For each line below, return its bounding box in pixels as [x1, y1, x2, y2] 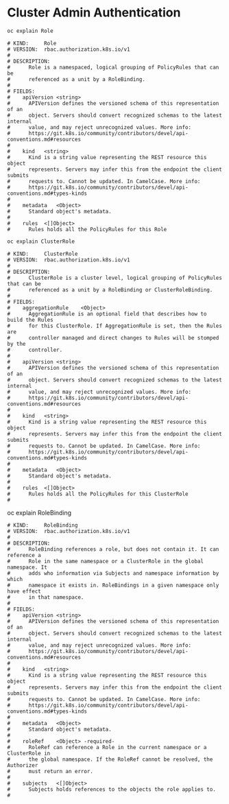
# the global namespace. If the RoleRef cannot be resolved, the [7, 756, 213, 763]
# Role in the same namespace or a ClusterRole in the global [7, 558, 204, 565]
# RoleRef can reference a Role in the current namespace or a [7, 744, 207, 750]
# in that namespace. [7, 593, 84, 601]
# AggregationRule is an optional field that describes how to [7, 310, 207, 317]
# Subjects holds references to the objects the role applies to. [7, 785, 216, 793]
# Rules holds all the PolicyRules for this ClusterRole [7, 490, 189, 497]
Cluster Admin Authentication [7, 5, 181, 21]
